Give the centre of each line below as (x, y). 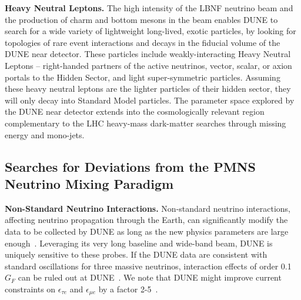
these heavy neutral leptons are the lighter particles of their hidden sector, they (148, 89)
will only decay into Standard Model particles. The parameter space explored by (150, 100)
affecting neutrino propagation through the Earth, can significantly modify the (146, 220)
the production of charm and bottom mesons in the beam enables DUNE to (141, 19)
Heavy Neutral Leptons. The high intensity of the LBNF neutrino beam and (149, 8)
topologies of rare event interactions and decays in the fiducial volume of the (143, 42)
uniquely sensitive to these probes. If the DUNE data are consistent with (136, 254)
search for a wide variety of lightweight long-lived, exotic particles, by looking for (150, 31)
